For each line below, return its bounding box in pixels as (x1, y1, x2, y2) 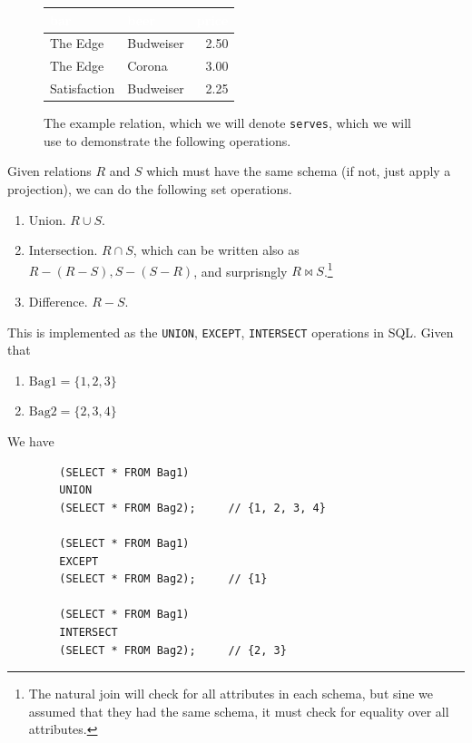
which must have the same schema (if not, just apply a (146, 161, 451, 181)
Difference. (28, 292, 88, 310)
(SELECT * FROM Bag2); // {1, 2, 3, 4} (59, 501, 326, 514)
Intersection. (28, 240, 98, 259)
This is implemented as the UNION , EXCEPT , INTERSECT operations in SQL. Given (7, 322, 454, 341)
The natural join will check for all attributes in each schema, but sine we (28, 684, 434, 703)
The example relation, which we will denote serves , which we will (44, 113, 412, 132)
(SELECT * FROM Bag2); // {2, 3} (59, 643, 287, 657)
